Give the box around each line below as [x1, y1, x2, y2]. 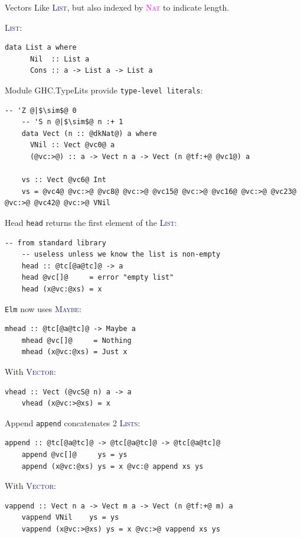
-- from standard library [5, 238, 106, 247]
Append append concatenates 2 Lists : [5, 416, 140, 429]
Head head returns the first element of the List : [5, 216, 177, 228]
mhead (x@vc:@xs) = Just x [21, 348, 127, 356]
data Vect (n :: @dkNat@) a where [21, 129, 157, 138]
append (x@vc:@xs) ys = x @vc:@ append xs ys [21, 462, 204, 471]
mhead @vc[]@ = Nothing [21, 336, 132, 345]
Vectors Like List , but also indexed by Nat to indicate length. [5, 1, 230, 13]
